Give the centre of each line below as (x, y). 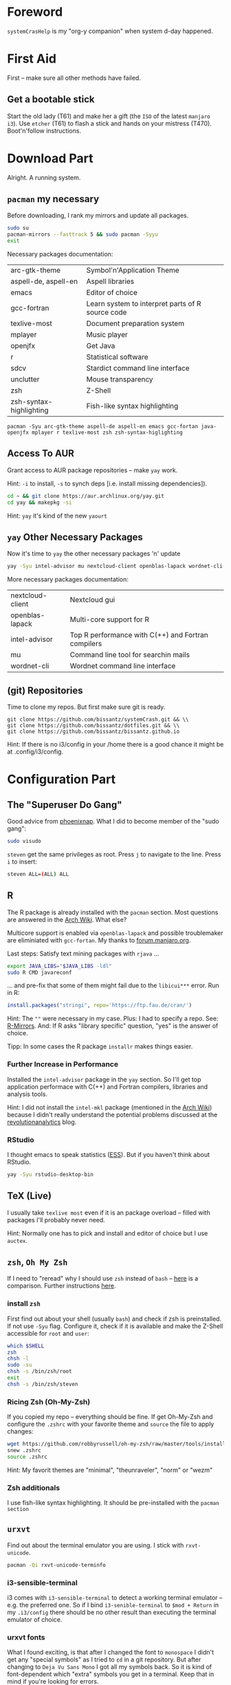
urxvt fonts (26, 1637)
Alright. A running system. (44, 177)
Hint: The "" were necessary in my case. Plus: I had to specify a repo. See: (113, 1019)
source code (107, 312)
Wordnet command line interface (123, 666)
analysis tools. (27, 1094)
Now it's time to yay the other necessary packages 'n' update (94, 553)
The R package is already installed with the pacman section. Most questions (113, 912)
